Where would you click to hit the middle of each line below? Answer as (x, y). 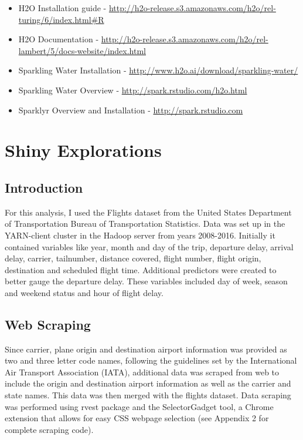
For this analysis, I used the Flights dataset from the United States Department (148, 212)
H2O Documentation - (59, 39)
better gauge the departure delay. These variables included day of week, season (146, 281)
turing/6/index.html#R (61, 19)
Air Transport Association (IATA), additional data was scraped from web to (142, 372)
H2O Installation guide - (62, 8)
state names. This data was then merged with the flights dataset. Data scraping (148, 395)
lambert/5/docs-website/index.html (82, 50)
